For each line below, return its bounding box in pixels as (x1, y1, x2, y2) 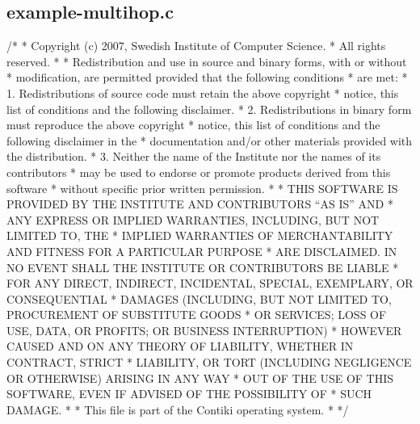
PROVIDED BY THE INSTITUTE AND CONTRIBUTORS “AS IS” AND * (6, 195, 393, 212)
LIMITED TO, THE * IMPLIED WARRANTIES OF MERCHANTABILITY (6, 227, 393, 244)
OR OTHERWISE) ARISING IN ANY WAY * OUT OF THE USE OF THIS (6, 369, 394, 386)
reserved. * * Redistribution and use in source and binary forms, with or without (6, 52, 407, 69)
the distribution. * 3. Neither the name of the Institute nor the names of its (6, 148, 381, 165)
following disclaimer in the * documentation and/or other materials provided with (6, 132, 413, 149)
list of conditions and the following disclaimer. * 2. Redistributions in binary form (6, 100, 412, 117)
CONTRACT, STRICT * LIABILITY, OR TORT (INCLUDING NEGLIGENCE (6, 354, 412, 371)
